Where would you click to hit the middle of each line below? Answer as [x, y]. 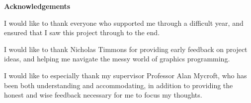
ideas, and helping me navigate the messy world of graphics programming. [117, 59]
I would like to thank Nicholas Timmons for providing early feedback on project [126, 49]
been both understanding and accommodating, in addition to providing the [119, 85]
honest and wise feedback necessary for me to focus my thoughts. [103, 95]
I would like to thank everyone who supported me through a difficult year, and [124, 23]
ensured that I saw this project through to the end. [82, 32]
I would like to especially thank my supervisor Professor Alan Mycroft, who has [125, 75]
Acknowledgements [37, 6]
